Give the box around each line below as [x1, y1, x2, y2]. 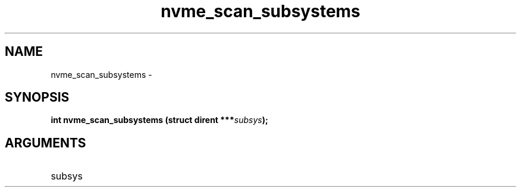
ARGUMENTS [5, 135, 86, 150]
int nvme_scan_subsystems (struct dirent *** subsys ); [51, 115, 268, 125]
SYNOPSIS [5, 90, 70, 105]
